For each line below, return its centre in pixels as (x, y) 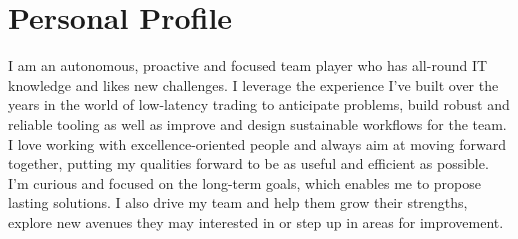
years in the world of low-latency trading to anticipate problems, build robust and (259, 104)
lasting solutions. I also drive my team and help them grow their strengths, (238, 202)
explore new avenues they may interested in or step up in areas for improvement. (256, 221)
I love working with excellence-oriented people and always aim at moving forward (257, 143)
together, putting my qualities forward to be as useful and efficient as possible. (248, 163)
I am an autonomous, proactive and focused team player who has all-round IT (248, 65)
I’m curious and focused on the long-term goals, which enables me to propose (244, 182)
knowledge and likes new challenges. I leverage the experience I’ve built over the (253, 84)
